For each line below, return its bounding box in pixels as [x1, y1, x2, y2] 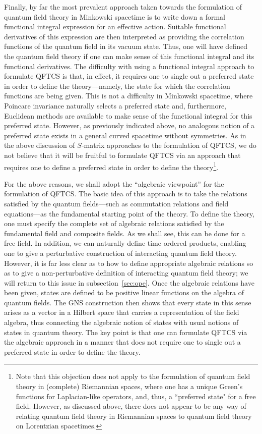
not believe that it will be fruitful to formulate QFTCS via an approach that [4, 149, 241, 160]
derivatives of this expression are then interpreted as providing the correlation [4, 31, 244, 41]
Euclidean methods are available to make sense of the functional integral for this [4, 110, 252, 121]
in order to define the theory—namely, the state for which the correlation [4, 80, 230, 91]
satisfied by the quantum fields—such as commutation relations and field [4, 198, 229, 208]
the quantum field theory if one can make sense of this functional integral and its [4, 50, 254, 61]
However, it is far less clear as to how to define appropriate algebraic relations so [4, 257, 253, 268]
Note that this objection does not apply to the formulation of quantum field [16, 371, 250, 382]
